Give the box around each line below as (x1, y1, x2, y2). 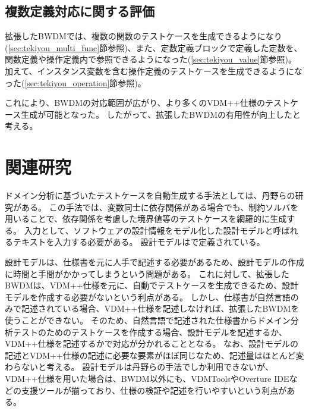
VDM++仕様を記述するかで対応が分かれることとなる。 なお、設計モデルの (5, 337, 299, 350)
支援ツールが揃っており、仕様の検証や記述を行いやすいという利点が (21, 384, 287, 396)
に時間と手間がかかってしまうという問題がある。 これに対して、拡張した (5, 267, 289, 280)
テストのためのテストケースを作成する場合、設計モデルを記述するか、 (12, 325, 288, 338)
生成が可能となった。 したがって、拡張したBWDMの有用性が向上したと (21, 108, 301, 120)
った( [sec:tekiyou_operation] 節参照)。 (5, 76, 146, 89)
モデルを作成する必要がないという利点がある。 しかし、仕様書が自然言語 (5, 290, 291, 303)
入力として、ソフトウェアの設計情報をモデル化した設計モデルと (24, 224, 273, 236)
